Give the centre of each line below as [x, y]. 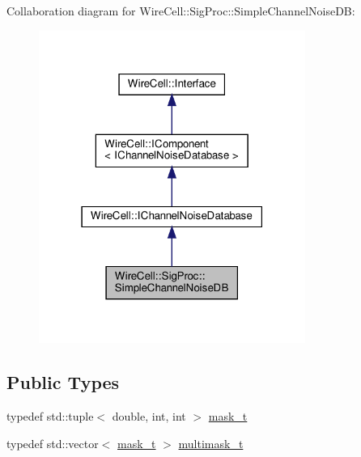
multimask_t [211, 443]
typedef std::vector [53, 443]
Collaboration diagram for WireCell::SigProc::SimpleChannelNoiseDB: [181, 11]
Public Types [63, 382]
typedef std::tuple [50, 416]
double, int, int [149, 416]
